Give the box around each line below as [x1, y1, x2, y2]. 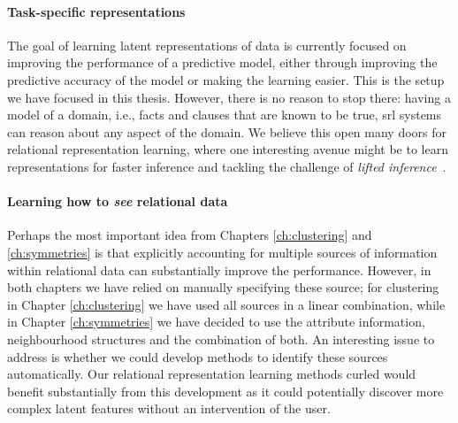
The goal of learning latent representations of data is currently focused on [7, 35, 407, 54]
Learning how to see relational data [7, 192, 228, 211]
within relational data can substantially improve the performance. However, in [7, 260, 431, 279]
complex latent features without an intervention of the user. [7, 399, 331, 418]
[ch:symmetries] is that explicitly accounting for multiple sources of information [7, 242, 438, 261]
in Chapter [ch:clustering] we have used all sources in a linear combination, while [7, 295, 446, 313]
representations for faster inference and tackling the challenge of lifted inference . [7, 157, 447, 175]
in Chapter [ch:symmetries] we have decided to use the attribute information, [7, 312, 425, 331]
